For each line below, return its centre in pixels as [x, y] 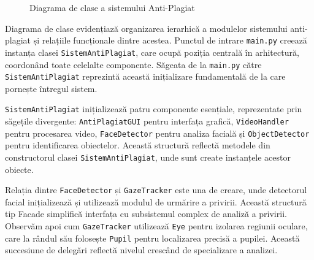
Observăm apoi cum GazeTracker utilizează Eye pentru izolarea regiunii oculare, [156, 226]
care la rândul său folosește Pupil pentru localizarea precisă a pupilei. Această [152, 238]
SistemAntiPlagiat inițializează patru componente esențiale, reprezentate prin [154, 109]
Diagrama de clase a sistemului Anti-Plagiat [112, 7]
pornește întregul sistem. [51, 88]
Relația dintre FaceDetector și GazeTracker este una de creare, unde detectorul [156, 190]
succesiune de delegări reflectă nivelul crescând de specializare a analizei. [141, 250]
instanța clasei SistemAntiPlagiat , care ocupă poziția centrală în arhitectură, [152, 52]
